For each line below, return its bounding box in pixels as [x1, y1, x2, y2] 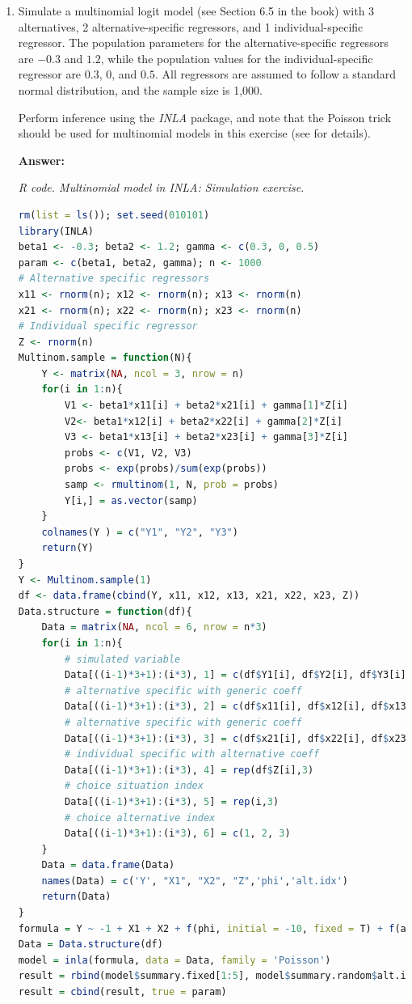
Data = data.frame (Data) [41, 859, 175, 871]
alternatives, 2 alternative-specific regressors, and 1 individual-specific [18, 18, 364, 35]
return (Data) [41, 891, 111, 903]
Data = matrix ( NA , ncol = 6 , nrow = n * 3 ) [41, 621, 267, 633]
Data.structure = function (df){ [18, 605, 192, 617]
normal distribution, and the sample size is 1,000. [18, 81, 263, 98]
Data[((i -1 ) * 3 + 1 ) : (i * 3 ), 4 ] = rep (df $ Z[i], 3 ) [65, 764, 314, 776]
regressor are [18, 66, 82, 83]
